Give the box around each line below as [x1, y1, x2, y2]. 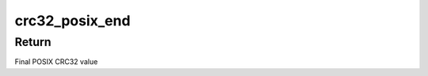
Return [14, 35, 52, 49]
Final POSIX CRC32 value [14, 57, 98, 66]
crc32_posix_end [14, 12, 131, 29]
